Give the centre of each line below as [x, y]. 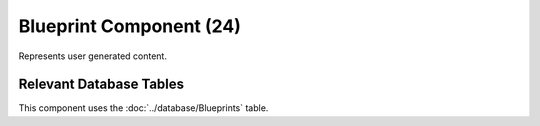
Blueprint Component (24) [130, 26]
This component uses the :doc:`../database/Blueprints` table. [143, 108]
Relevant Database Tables [101, 84]
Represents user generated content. [92, 56]
